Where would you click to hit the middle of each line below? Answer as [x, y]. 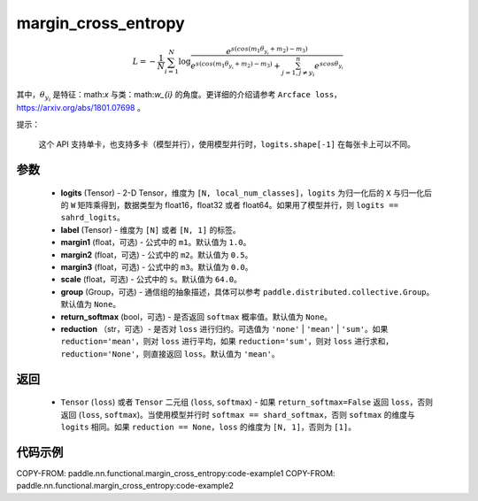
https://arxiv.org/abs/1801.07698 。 [81, 108]
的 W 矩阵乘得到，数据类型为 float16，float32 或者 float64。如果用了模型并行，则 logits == [229, 205]
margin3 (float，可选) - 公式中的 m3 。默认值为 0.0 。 [157, 266]
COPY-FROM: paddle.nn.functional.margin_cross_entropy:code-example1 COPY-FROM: [176, 473]
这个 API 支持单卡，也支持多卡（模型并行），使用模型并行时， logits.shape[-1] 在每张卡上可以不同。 [227, 144]
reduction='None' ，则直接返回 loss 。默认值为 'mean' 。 [170, 353]
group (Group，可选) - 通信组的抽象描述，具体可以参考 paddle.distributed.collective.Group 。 [247, 291]
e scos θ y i [329, 65]
